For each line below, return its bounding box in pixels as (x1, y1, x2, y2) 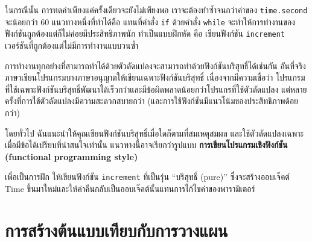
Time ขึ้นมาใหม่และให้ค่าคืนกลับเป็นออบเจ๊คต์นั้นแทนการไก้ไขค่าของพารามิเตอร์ (5, 182, 255, 194)
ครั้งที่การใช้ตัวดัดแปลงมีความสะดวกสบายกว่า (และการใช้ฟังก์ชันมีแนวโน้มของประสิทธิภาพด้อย (5, 95, 299, 107)
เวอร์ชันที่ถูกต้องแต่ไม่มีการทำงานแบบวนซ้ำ (5, 39, 139, 51)
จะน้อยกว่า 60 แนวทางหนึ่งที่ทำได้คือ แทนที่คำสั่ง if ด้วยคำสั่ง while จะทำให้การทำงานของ (5, 15, 295, 28)
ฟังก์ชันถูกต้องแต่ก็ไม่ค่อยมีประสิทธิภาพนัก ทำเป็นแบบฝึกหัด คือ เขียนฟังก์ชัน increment (5, 27, 285, 40)
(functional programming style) (5, 150, 138, 163)
